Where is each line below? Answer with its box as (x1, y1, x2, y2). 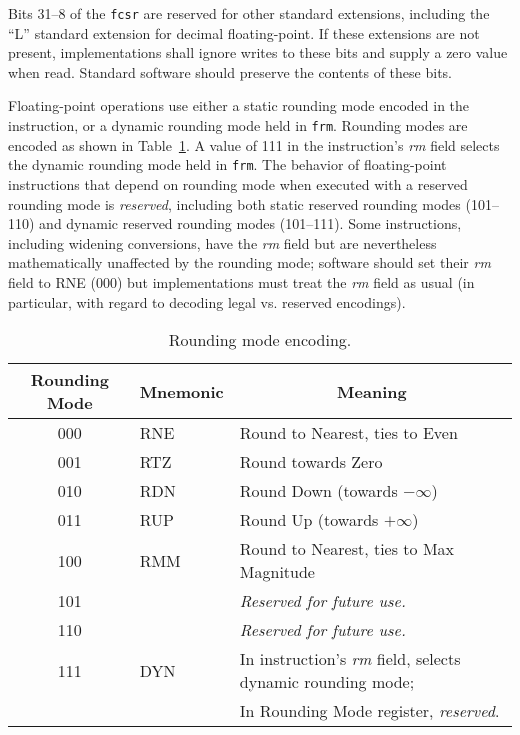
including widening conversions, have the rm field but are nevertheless (8, 232, 437, 253)
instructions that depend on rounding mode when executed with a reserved (8, 173, 468, 194)
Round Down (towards (239, 479, 398, 503)
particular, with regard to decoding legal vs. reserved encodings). (8, 291, 406, 312)
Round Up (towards (239, 508, 379, 532)
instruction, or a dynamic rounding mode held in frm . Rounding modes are (8, 115, 468, 136)
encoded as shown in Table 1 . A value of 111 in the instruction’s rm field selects (8, 134, 500, 155)
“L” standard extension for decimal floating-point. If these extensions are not (8, 22, 480, 43)
